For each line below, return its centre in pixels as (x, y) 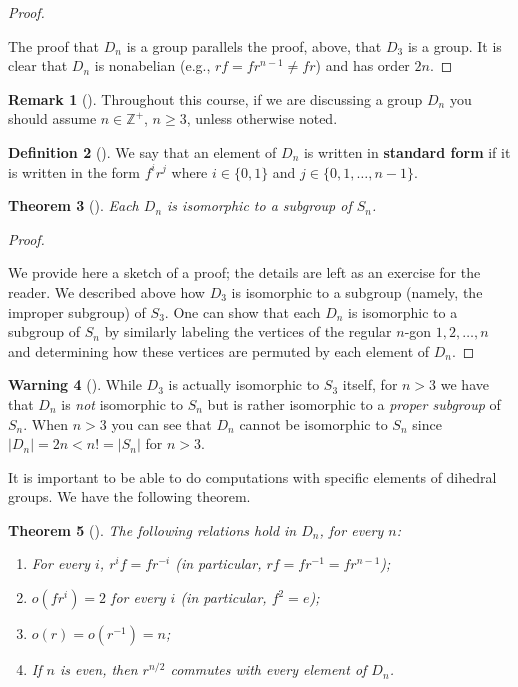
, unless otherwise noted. (262, 118)
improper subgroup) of (77, 311)
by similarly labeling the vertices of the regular (248, 331)
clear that (38, 65)
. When (45, 423)
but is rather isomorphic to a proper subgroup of (354, 403)
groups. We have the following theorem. (129, 496)
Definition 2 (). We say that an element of (142, 151)
